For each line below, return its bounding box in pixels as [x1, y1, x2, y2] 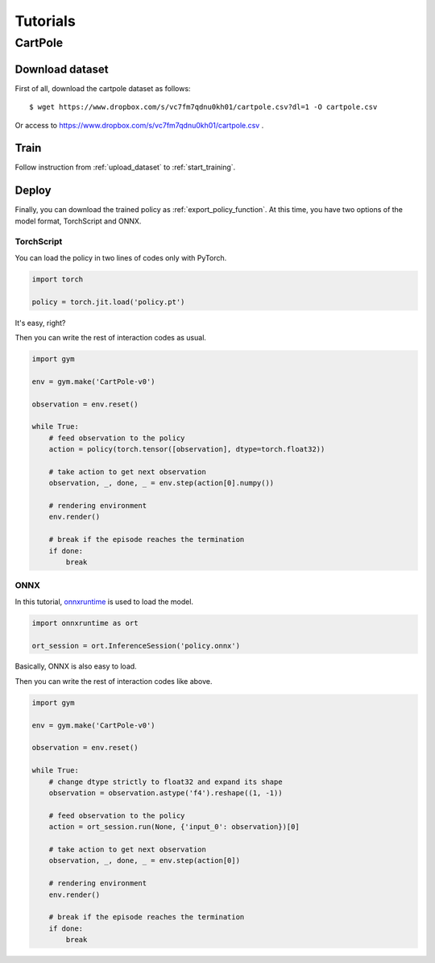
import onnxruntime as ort [31, 618, 139, 627]
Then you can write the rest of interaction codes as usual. [14, 332, 207, 342]
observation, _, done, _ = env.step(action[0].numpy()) [48, 478, 275, 488]
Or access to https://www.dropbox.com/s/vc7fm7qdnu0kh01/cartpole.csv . [14, 120, 264, 130]
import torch [31, 274, 84, 284]
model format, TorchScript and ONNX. [14, 216, 142, 226]
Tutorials [14, 12, 76, 30]
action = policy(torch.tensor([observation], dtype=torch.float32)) [48, 444, 325, 454]
